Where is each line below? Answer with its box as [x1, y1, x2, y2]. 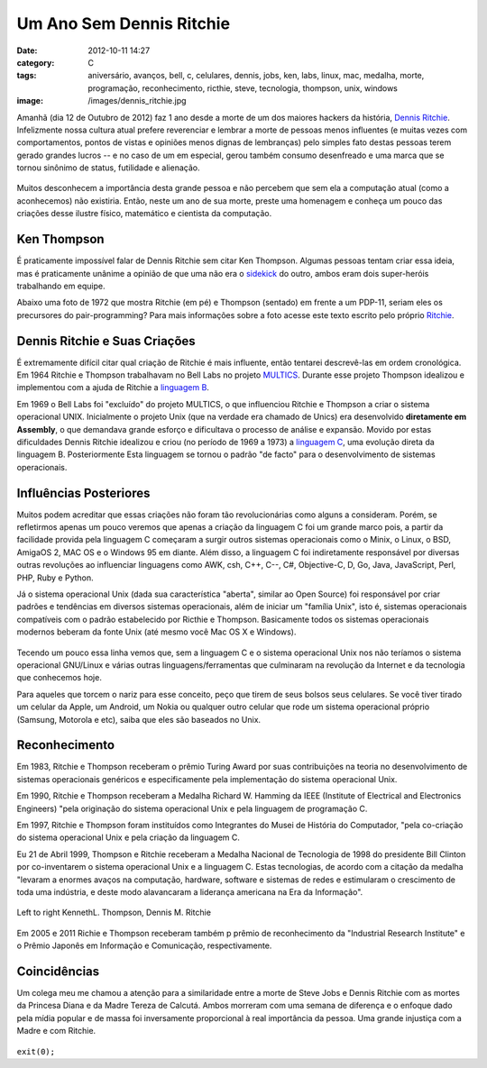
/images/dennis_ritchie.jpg [87, 96, 187, 106]
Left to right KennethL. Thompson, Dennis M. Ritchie [16, 907, 212, 918]
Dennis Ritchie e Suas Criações [16, 333, 196, 349]
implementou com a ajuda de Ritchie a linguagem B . [16, 382, 209, 393]
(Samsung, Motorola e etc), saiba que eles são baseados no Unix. [16, 714, 262, 725]
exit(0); [16, 1046, 56, 1056]
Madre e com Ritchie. [16, 1026, 96, 1036]
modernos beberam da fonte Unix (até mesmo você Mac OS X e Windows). [16, 626, 297, 637]
